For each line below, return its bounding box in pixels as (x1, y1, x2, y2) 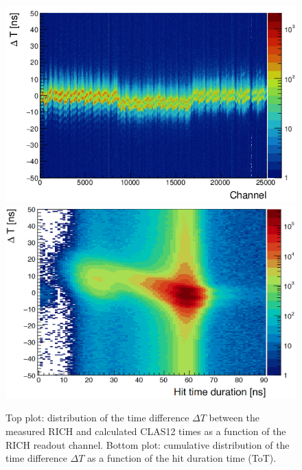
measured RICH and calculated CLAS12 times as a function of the (5, 424, 286, 438)
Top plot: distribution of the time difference (5, 410, 189, 425)
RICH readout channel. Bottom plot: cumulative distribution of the (5, 437, 290, 452)
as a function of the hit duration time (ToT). (87, 451, 277, 465)
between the (209, 410, 260, 425)
